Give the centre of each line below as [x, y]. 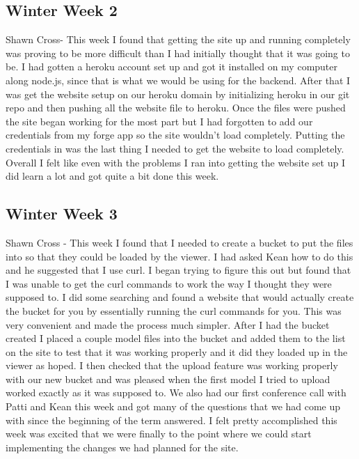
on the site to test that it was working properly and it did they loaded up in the [177, 351]
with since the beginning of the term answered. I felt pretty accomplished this [171, 420]
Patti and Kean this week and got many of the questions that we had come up [173, 406]
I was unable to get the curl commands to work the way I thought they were [169, 283]
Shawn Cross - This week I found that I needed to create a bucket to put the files [179, 242]
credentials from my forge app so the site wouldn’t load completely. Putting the [175, 135]
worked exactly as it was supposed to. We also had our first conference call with [176, 392]
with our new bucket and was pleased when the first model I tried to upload [168, 379]
